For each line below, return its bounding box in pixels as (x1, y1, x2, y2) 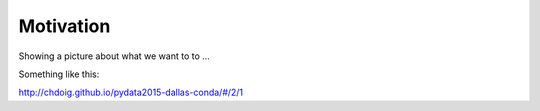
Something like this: (18, 68, 100, 80)
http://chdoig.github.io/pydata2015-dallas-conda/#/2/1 (18, 86, 244, 99)
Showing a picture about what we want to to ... (18, 50, 210, 62)
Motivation (18, 15, 111, 37)
